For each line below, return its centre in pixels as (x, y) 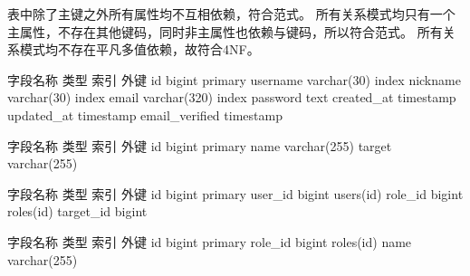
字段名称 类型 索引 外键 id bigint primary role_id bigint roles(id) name (210, 241)
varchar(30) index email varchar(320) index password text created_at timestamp (232, 97)
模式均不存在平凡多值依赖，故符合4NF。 (139, 49)
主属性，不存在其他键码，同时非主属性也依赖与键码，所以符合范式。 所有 (225, 31)
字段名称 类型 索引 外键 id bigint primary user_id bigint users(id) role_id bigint (235, 193)
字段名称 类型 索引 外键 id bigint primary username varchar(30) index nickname (234, 79)
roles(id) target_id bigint (77, 211)
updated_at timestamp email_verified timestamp (145, 114)
